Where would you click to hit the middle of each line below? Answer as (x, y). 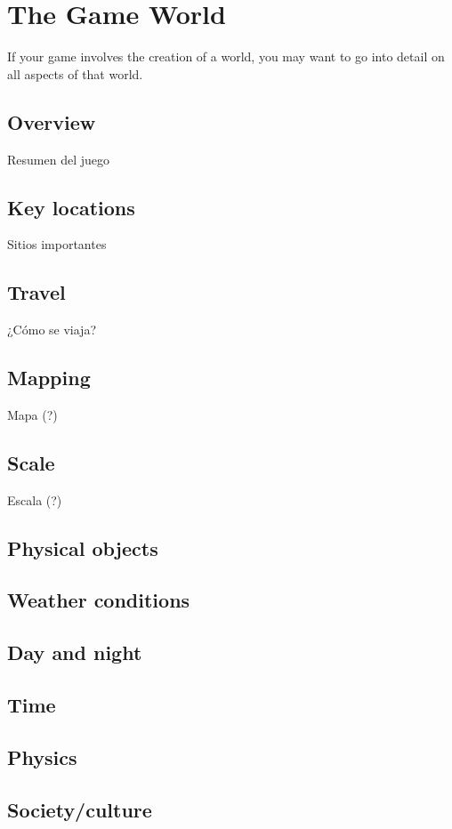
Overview (52, 121)
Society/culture (80, 809)
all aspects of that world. (75, 73)
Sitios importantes (57, 244)
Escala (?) (35, 499)
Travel (36, 292)
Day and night (75, 652)
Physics (42, 757)
